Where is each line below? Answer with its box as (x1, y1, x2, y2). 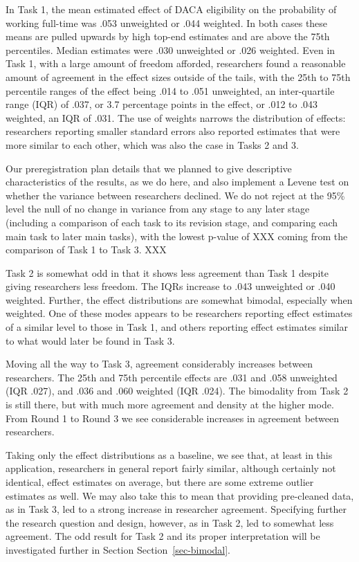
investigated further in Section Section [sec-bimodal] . (6, 542, 231, 556)
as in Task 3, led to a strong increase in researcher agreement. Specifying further (6, 502, 347, 516)
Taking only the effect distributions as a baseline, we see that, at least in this (6, 447, 333, 462)
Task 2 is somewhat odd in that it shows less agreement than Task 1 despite (6, 265, 329, 280)
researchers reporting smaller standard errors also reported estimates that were (6, 124, 340, 138)
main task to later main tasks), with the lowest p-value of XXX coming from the (6, 228, 348, 243)
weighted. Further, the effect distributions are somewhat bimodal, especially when (6, 292, 353, 307)
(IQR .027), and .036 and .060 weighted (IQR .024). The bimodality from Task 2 (6, 383, 349, 398)
